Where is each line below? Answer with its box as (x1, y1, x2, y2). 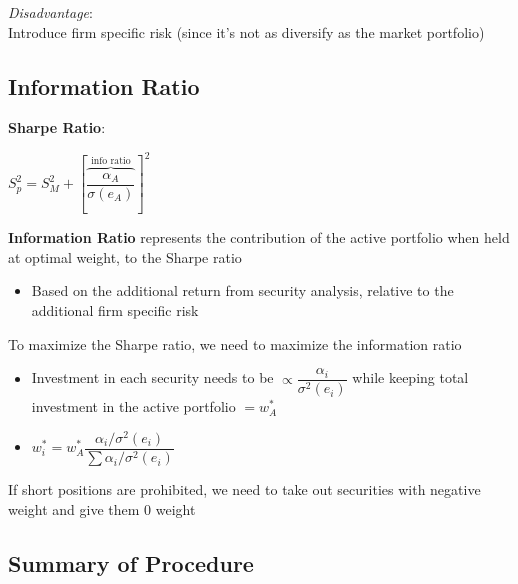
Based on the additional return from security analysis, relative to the (31, 280, 454, 301)
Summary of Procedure (8, 547, 254, 578)
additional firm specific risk (31, 300, 199, 321)
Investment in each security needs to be (31, 367, 274, 388)
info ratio (91, 156, 131, 167)
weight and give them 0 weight (8, 498, 196, 519)
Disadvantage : (8, 2, 93, 22)
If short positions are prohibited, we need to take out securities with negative (8, 479, 481, 500)
